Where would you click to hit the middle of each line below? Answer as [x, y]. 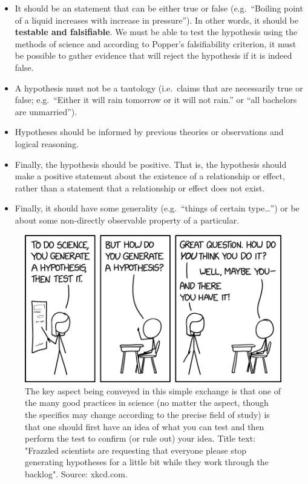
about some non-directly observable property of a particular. [127, 220]
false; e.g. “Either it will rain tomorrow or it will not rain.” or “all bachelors [156, 100]
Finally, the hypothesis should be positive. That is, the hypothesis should [151, 164]
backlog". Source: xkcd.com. [76, 473]
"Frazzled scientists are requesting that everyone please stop [136, 450]
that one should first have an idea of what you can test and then [145, 426]
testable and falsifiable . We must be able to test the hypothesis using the [156, 32]
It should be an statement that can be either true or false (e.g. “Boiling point [159, 8]
